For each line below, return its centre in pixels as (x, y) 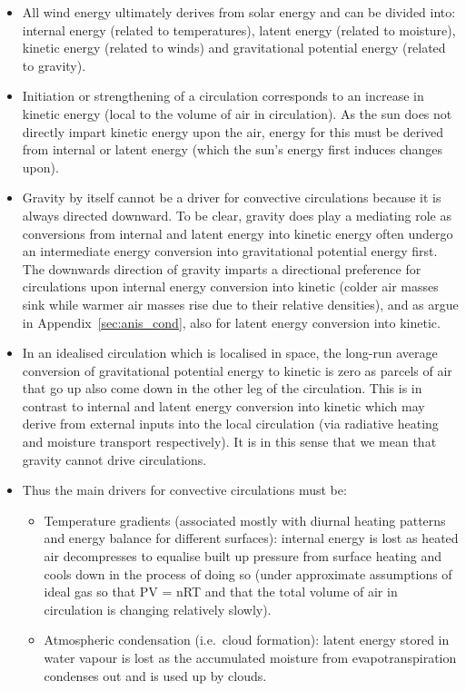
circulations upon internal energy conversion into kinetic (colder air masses (230, 286)
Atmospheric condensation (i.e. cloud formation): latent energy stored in (247, 640)
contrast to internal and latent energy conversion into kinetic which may (223, 405)
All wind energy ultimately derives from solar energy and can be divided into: (239, 12)
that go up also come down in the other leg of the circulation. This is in (222, 388)
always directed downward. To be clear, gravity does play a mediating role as (237, 215)
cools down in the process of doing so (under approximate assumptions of (248, 573)
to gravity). (54, 65)
